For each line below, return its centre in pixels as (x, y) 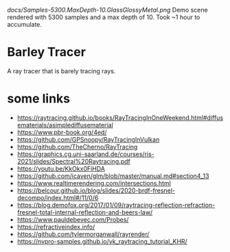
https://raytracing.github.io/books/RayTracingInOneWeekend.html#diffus (120, 117)
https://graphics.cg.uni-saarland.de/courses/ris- (85, 154)
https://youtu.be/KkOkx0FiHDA (61, 168)
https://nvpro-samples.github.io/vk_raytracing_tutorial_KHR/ (102, 241)
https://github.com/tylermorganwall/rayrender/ (83, 234)
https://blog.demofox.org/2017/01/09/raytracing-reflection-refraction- (116, 205)
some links (39, 99)
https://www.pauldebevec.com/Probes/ (73, 219)
